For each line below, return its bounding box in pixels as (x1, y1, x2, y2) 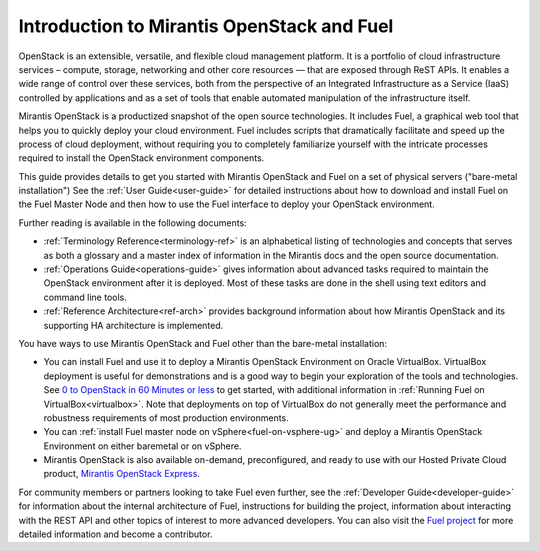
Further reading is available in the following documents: (18, 216, 247, 229)
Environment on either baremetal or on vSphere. (43, 440, 242, 452)
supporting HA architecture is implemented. (43, 319, 224, 331)
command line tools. (43, 291, 127, 303)
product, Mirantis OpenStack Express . (43, 468, 200, 480)
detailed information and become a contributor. (18, 528, 213, 540)
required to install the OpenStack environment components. (18, 152, 265, 164)
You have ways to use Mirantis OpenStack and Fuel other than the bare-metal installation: (18, 337, 388, 349)
